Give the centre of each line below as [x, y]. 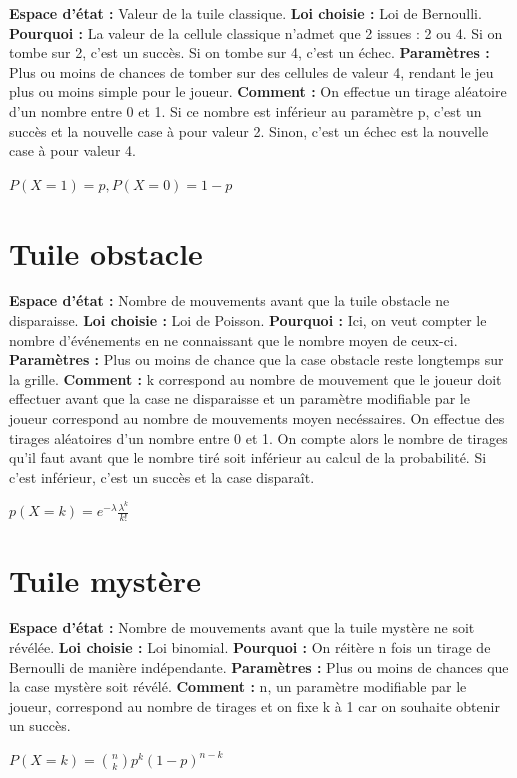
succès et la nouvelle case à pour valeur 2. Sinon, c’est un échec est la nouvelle [249, 130]
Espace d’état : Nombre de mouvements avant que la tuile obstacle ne [229, 300]
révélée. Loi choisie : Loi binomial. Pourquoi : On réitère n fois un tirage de [250, 647]
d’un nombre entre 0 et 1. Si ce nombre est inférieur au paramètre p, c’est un [245, 110]
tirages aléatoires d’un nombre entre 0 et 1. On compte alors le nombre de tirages [258, 437]
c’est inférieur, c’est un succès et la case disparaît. [162, 476]
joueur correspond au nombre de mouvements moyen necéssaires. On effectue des [257, 418]
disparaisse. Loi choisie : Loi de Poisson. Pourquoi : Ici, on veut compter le [248, 320]
